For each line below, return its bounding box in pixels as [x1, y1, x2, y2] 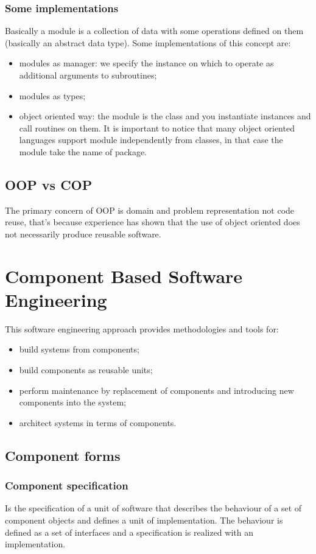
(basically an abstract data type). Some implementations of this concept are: [5, 36, 291, 49]
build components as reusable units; [19, 363, 153, 376]
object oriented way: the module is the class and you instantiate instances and [19, 110, 311, 122]
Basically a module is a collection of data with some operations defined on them [5, 24, 304, 37]
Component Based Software [5, 263, 243, 288]
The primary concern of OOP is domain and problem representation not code [5, 203, 295, 216]
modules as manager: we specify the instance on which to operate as [19, 57, 274, 69]
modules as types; [19, 89, 86, 102]
